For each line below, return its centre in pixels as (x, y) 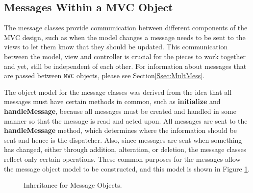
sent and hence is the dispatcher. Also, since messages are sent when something (123, 139)
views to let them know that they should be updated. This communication (116, 47)
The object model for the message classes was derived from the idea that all (118, 92)
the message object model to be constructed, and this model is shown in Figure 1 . (127, 168)
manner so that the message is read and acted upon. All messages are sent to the (126, 120)
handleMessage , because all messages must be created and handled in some (120, 111)
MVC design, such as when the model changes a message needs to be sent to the (125, 37)
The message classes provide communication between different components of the (126, 28)
